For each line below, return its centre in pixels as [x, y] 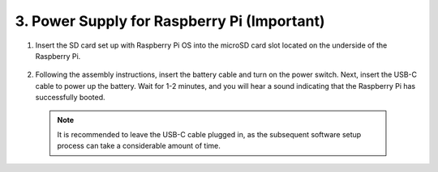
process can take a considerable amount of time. [139, 146]
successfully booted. [70, 98]
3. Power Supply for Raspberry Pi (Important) [170, 21]
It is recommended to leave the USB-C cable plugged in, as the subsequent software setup [209, 134]
